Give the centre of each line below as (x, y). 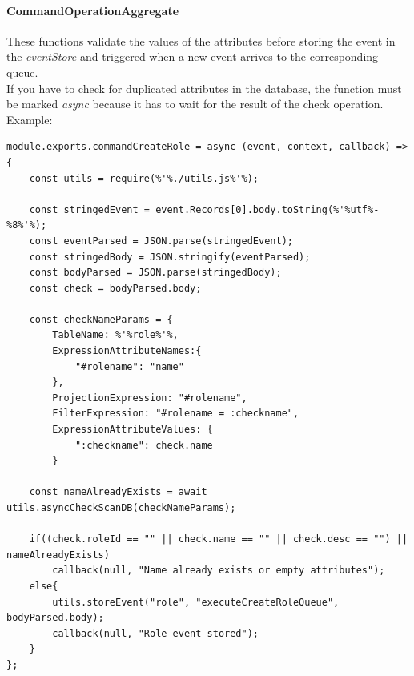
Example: (30, 119)
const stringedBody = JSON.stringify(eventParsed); (170, 257)
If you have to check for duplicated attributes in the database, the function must (204, 88)
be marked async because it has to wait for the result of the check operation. (195, 104)
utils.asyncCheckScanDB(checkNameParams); (121, 508)
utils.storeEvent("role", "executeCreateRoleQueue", (196, 602)
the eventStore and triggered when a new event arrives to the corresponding (193, 56)
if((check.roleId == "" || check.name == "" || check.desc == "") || (219, 539)
